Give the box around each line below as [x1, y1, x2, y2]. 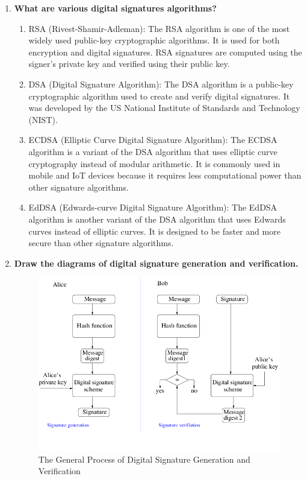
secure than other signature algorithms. [28, 236, 174, 249]
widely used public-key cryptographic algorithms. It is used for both [28, 34, 280, 46]
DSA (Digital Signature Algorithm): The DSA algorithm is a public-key [28, 77, 294, 90]
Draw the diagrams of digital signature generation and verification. [14, 256, 299, 269]
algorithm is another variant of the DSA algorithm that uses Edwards [28, 212, 286, 225]
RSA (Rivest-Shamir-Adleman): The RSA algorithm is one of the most [28, 22, 290, 34]
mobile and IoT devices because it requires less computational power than [28, 169, 302, 182]
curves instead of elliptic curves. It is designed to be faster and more [28, 224, 281, 237]
